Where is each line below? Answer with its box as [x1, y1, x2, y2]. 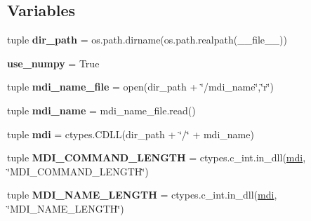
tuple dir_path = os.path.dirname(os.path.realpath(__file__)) [7, 32, 287, 47]
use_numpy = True [7, 55, 100, 70]
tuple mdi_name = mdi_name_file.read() [7, 102, 196, 117]
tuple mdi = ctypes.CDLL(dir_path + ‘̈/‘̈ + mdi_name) [7, 126, 254, 141]
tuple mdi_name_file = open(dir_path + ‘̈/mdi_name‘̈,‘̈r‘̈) [7, 79, 274, 94]
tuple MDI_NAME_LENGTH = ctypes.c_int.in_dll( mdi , [7, 187, 277, 202]
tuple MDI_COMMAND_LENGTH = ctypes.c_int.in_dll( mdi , [7, 150, 306, 165]
